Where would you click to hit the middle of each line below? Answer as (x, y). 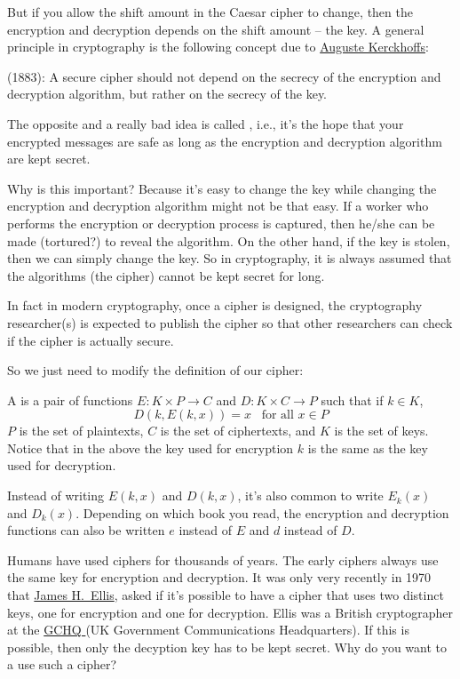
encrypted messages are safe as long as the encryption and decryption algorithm (225, 141)
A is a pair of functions (70, 399)
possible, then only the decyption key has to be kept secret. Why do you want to (227, 647)
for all (278, 415)
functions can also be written (86, 530)
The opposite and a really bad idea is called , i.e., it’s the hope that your (206, 123)
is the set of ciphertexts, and (238, 431)
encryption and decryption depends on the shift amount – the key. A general (216, 29)
